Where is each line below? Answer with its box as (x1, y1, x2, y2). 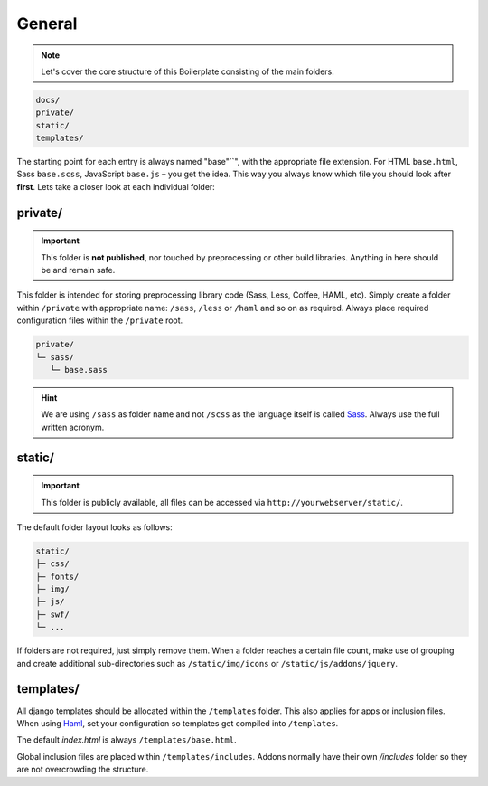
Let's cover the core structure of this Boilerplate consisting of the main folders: (41, 66, 334, 77)
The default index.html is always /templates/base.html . (16, 734, 237, 745)
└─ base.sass (50, 365, 108, 374)
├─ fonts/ (35, 571, 80, 582)
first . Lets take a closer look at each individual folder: (16, 181, 216, 192)
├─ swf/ (35, 609, 70, 620)
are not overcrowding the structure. (16, 764, 149, 775)
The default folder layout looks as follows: (16, 521, 174, 533)
